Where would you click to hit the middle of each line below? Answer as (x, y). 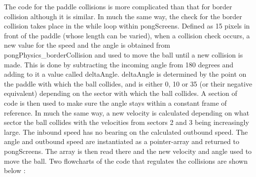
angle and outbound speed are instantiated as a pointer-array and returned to (122, 141)
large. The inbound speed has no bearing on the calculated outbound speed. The (126, 132)
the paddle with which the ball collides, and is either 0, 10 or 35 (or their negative (128, 83)
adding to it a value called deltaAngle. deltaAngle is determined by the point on (125, 74)
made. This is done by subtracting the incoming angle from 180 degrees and (119, 64)
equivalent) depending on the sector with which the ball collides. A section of (121, 93)
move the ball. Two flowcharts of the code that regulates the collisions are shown (126, 161)
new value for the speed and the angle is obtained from (87, 45)
